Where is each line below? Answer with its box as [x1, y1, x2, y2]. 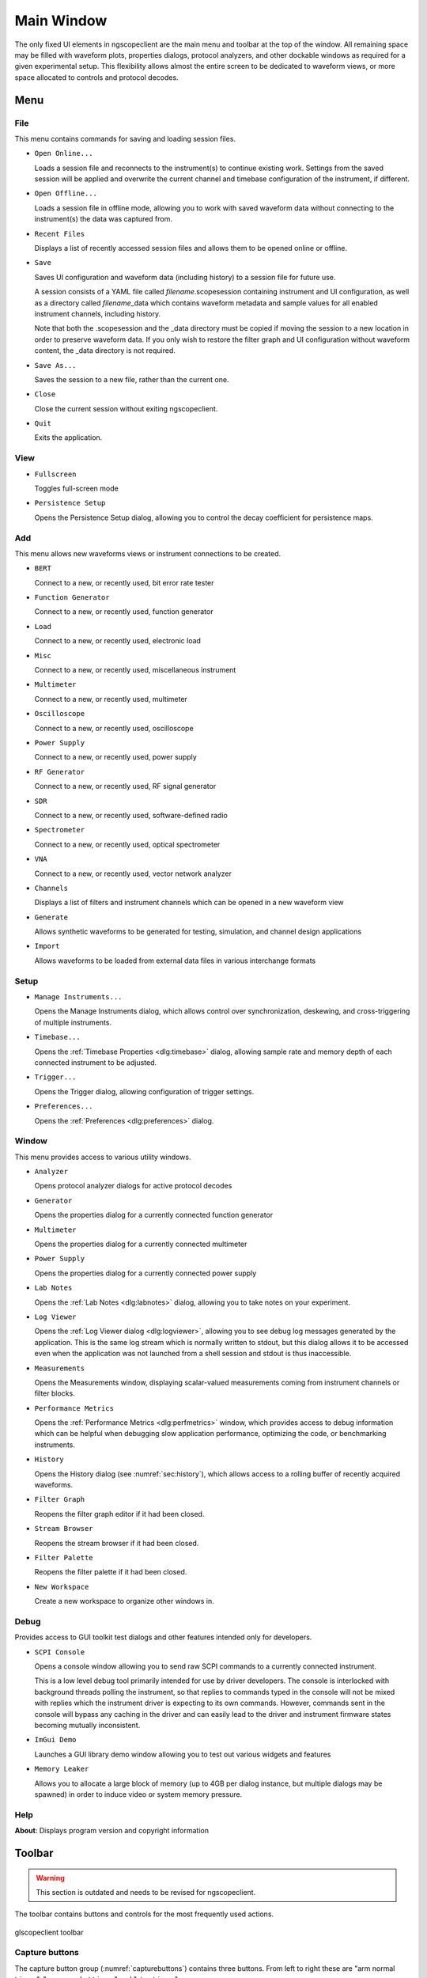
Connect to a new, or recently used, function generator [34, 607, 213, 616]
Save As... [34, 361, 77, 369]
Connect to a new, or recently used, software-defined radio [34, 810, 229, 820]
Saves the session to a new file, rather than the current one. [34, 374, 229, 384]
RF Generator [34, 767, 85, 776]
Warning [36, 1873, 65, 1882]
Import [34, 942, 60, 951]
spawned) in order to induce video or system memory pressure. [34, 1789, 243, 1799]
